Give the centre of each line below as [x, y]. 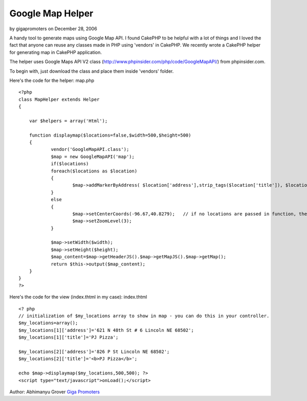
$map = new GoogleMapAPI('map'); [93, 157]
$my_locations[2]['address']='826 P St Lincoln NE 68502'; [94, 351]
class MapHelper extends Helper [59, 99]
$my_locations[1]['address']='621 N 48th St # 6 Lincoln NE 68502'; [106, 330]
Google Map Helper [51, 13]
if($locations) [70, 164]
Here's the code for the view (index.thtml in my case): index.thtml [78, 297]
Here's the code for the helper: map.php [52, 80]
